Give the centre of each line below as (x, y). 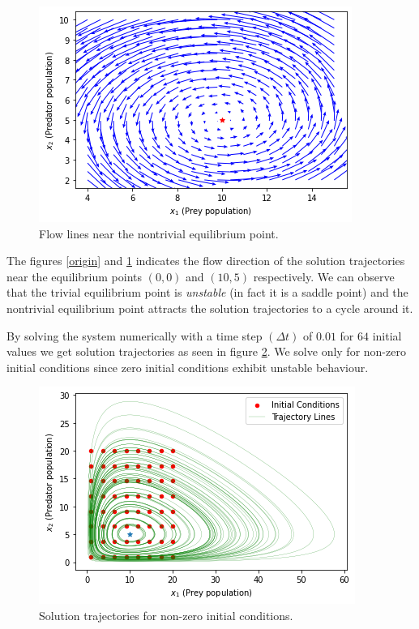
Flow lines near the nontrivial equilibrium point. (159, 233)
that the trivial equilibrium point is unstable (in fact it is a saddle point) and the (207, 292)
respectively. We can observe (324, 276)
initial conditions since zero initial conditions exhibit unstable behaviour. (188, 367)
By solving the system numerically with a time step (135, 335)
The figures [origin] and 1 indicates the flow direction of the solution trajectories (206, 261)
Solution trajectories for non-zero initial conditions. (166, 615)
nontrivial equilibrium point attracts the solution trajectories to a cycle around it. (210, 308)
